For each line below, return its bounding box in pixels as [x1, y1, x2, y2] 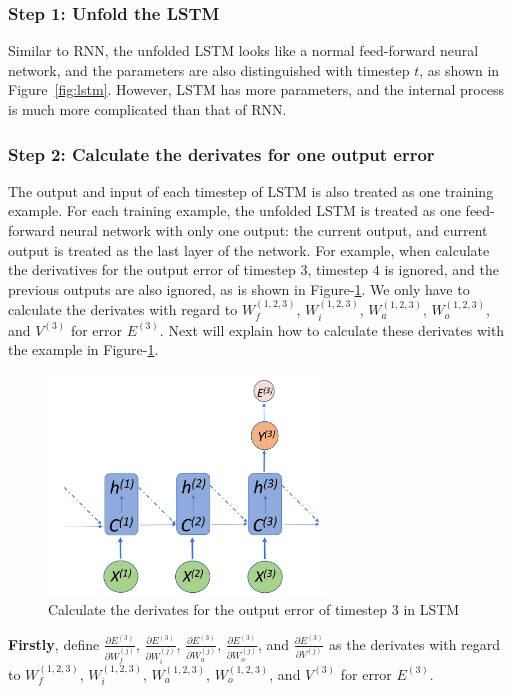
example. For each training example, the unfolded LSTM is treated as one [8, 200, 461, 221]
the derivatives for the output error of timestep [8, 259, 296, 280]
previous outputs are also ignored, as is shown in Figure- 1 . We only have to [8, 278, 470, 299]
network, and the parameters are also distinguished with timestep [8, 59, 410, 80]
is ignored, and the [384, 259, 499, 280]
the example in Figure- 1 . [8, 339, 159, 360]
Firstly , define [8, 633, 100, 654]
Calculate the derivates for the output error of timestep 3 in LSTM [48, 599, 460, 620]
